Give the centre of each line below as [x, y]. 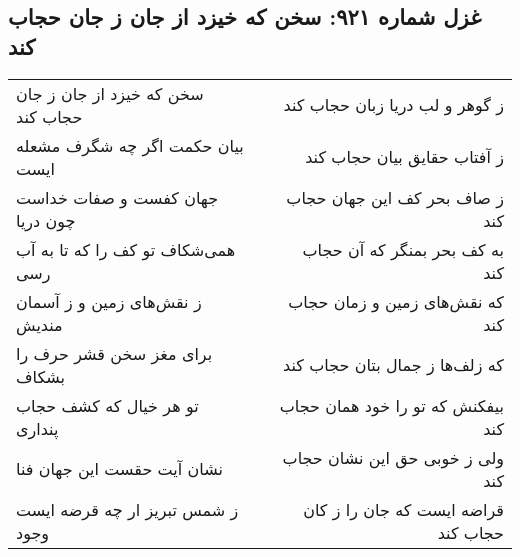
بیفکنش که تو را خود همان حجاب [391, 405]
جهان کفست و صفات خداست [117, 197]
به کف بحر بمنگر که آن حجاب [403, 249]
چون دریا [46, 220]
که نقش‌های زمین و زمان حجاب [396, 301]
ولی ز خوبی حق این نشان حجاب [393, 457]
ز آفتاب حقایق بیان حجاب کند [404, 157]
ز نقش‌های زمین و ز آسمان [109, 301]
